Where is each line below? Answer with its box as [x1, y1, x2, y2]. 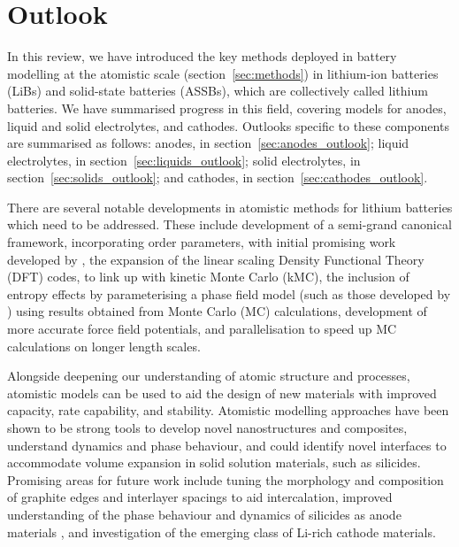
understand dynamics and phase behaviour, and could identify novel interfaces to [7, 435, 447, 454]
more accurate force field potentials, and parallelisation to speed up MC [7, 320, 397, 338]
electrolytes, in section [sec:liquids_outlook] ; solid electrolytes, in [7, 150, 361, 169]
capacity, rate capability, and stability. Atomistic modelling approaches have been [7, 401, 449, 420]
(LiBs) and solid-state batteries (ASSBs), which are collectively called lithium [7, 81, 428, 100]
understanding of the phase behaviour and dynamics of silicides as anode [7, 505, 402, 523]
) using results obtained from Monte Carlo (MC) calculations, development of [7, 302, 427, 320]
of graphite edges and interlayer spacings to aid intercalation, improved [7, 488, 393, 506]
